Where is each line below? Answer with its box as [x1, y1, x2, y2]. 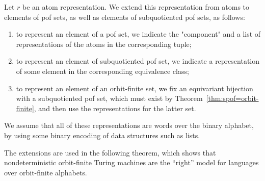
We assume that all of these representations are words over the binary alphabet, [4, 120, 254, 131]
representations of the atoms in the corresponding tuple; [16, 38, 192, 49]
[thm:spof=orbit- [206, 93, 259, 104]
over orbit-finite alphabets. [4, 167, 87, 177]
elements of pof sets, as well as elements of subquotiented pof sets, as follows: [4, 11, 245, 22]
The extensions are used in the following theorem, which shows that [4, 147, 216, 158]
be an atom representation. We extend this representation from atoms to [22, 2, 250, 12]
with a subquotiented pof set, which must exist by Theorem [16, 93, 203, 104]
